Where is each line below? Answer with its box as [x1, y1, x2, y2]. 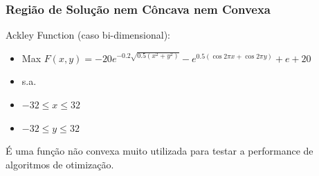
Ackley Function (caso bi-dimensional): [6, 28, 170, 42]
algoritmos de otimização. [6, 157, 114, 171]
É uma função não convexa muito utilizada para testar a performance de [6, 144, 313, 158]
